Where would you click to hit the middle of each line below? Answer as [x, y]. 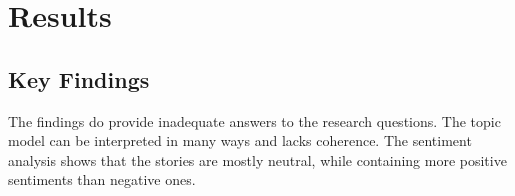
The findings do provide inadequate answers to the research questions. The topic [254, 120]
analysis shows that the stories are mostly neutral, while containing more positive [257, 159]
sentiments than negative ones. [102, 179]
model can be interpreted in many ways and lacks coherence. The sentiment [240, 140]
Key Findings [79, 78]
